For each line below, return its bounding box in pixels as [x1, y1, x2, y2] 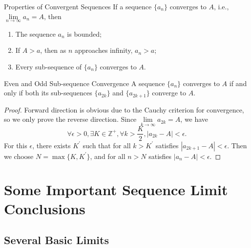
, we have [180, 114, 209, 124]
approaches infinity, [75, 45, 133, 55]
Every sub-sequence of [15, 62, 82, 71]
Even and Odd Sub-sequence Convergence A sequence [4, 78, 165, 88]
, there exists [32, 140, 71, 150]
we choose [4, 151, 34, 161]
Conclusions [4, 199, 85, 219]
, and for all [90, 151, 125, 161]
